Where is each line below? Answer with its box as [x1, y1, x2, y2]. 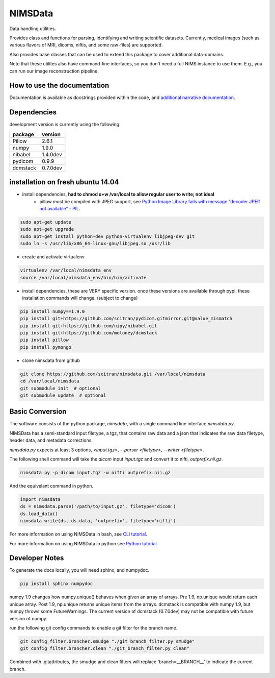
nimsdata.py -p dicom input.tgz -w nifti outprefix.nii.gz [20, 470, 171, 476]
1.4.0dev [41, 151, 62, 158]
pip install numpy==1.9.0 [20, 308, 85, 314]
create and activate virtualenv [22, 254, 85, 260]
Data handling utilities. [9, 26, 56, 32]
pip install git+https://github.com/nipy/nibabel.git [20, 323, 157, 329]
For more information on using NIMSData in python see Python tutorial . [9, 540, 158, 546]
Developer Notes [9, 554, 64, 563]
